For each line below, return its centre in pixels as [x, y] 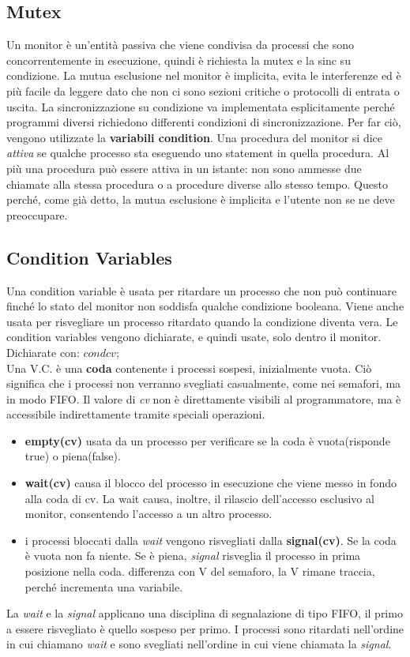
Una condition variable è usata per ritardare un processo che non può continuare [202, 290]
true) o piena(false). [73, 456]
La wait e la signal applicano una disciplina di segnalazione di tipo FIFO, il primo [205, 613]
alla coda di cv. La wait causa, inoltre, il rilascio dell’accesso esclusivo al [199, 498]
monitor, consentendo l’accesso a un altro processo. [149, 514]
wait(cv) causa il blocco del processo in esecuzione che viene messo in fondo [211, 483]
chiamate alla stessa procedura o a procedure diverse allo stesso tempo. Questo [197, 184]
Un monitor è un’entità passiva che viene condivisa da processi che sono [180, 45]
